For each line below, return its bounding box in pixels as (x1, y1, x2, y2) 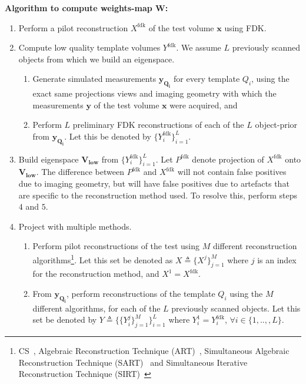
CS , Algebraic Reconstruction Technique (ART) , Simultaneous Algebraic (18, 345, 290, 357)
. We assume (176, 41, 221, 54)
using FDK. (224, 21, 267, 34)
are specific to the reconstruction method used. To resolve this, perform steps (18, 188, 298, 201)
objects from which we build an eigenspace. (18, 52, 175, 65)
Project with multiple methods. (18, 220, 132, 232)
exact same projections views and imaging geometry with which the (32, 87, 277, 100)
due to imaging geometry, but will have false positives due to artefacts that (18, 177, 290, 190)
